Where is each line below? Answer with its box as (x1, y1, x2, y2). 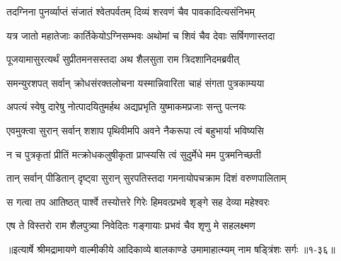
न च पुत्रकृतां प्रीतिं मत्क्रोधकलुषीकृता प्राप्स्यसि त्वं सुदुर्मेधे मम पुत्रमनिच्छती (6, 146, 261, 161)
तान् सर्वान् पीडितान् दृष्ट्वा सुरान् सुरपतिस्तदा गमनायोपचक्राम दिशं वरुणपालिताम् (6, 170, 287, 185)
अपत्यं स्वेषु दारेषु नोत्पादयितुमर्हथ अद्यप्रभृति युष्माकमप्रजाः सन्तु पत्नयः (6, 99, 246, 114)
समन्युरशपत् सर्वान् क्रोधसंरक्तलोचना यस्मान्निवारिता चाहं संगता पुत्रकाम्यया (6, 75, 265, 90)
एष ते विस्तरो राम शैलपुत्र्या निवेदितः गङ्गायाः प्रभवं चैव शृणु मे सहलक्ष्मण (6, 218, 255, 233)
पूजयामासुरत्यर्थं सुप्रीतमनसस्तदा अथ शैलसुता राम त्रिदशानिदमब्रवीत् (6, 52, 240, 66)
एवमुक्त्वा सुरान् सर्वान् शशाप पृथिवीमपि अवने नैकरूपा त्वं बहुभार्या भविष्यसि (6, 122, 264, 137)
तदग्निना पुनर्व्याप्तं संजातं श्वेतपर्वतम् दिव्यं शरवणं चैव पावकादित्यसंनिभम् (6, 4, 255, 18)
